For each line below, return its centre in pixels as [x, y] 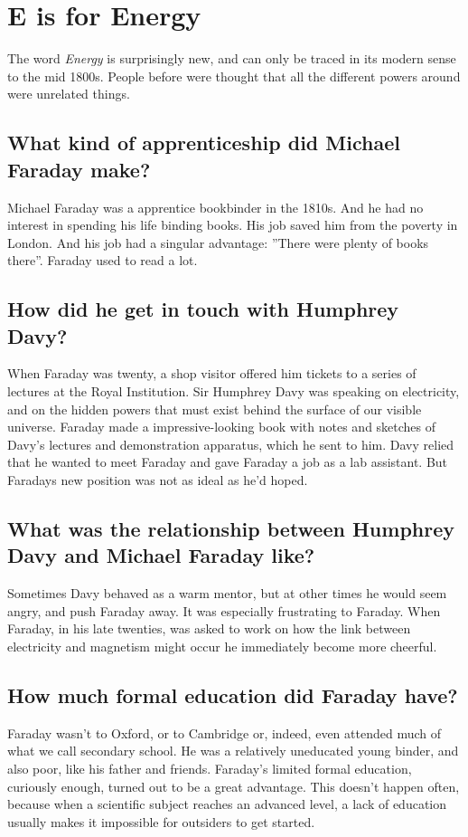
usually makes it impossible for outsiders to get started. [161, 821]
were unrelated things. [69, 94]
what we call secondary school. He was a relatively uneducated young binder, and [233, 751]
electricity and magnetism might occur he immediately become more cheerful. [222, 646]
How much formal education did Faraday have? [233, 694]
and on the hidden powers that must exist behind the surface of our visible [215, 409]
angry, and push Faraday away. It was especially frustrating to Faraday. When [224, 610]
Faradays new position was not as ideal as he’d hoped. [158, 480]
